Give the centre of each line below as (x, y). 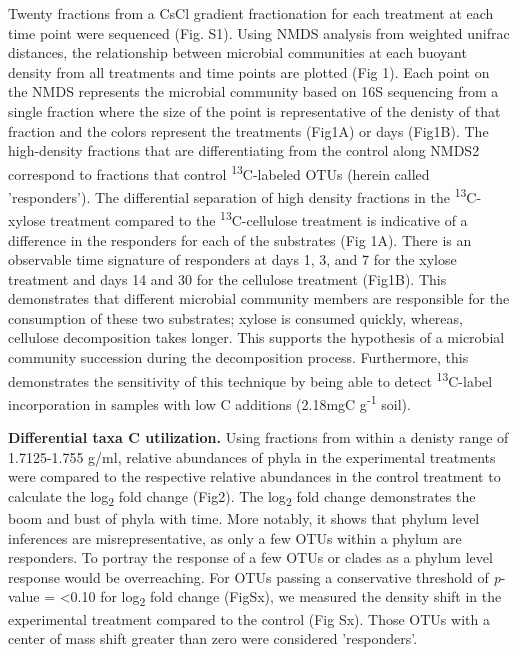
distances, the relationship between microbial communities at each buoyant (237, 52)
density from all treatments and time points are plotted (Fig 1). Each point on (249, 71)
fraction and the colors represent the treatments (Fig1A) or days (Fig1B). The (248, 130)
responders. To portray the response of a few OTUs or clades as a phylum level (250, 557)
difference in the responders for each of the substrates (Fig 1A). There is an (240, 239)
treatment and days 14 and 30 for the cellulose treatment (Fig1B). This (227, 278)
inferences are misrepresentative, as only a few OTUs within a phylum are (235, 537)
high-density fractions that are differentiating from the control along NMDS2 (244, 150)
